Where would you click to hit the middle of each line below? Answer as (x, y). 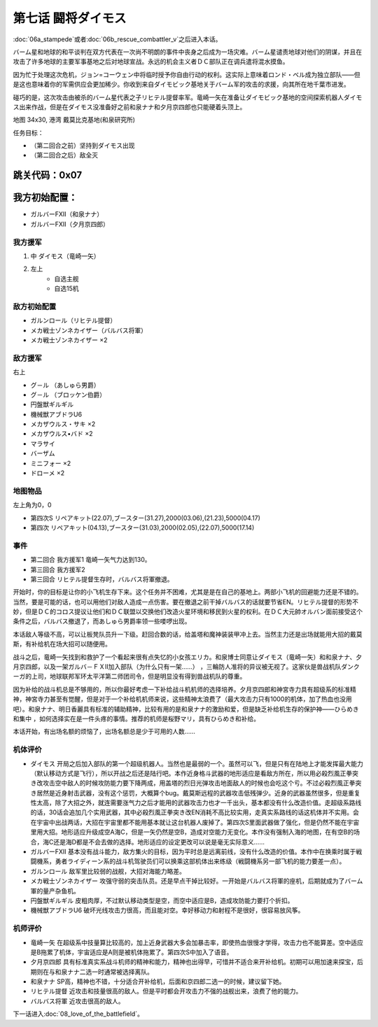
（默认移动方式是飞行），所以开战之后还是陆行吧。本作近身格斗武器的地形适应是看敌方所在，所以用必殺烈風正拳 (191, 773)
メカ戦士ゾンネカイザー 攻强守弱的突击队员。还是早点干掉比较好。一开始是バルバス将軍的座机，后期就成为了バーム (197, 881)
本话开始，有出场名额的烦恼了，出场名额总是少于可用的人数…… (104, 732)
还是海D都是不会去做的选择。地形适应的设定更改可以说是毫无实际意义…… (159, 842)
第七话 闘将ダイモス (70, 18)
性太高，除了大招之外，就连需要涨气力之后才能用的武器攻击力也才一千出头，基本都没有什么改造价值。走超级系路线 (196, 803)
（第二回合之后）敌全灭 (64, 155)
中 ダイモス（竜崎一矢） (65, 256)
